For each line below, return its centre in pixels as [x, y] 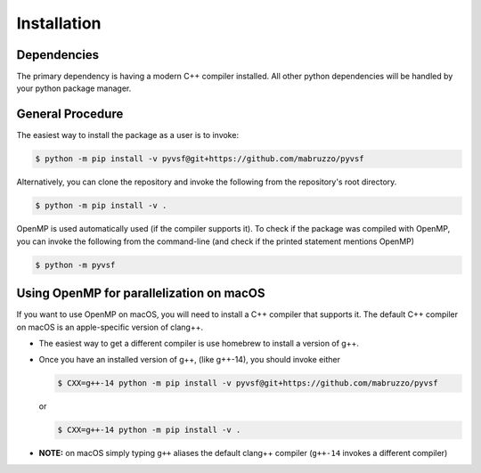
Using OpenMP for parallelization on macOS [141, 294]
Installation [59, 23]
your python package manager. [74, 88]
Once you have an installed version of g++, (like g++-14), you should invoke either [189, 360]
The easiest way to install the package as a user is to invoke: [128, 135]
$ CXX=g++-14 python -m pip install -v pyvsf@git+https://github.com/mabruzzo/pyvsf [248, 383]
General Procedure [70, 114]
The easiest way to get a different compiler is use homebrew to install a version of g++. [199, 343]
